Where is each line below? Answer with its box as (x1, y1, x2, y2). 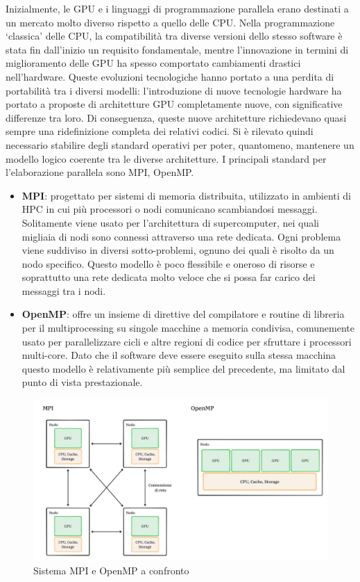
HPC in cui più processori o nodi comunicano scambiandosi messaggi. (22, 202, 318, 216)
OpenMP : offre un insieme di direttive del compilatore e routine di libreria (22, 307, 345, 321)
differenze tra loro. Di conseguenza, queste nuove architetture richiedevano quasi (6, 110, 347, 124)
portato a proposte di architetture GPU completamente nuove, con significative (6, 97, 343, 111)
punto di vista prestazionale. (22, 375, 143, 389)
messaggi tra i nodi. (22, 283, 106, 298)
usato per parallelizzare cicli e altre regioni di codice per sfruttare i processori (22, 334, 352, 348)
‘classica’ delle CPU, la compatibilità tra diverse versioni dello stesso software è (6, 29, 343, 43)
